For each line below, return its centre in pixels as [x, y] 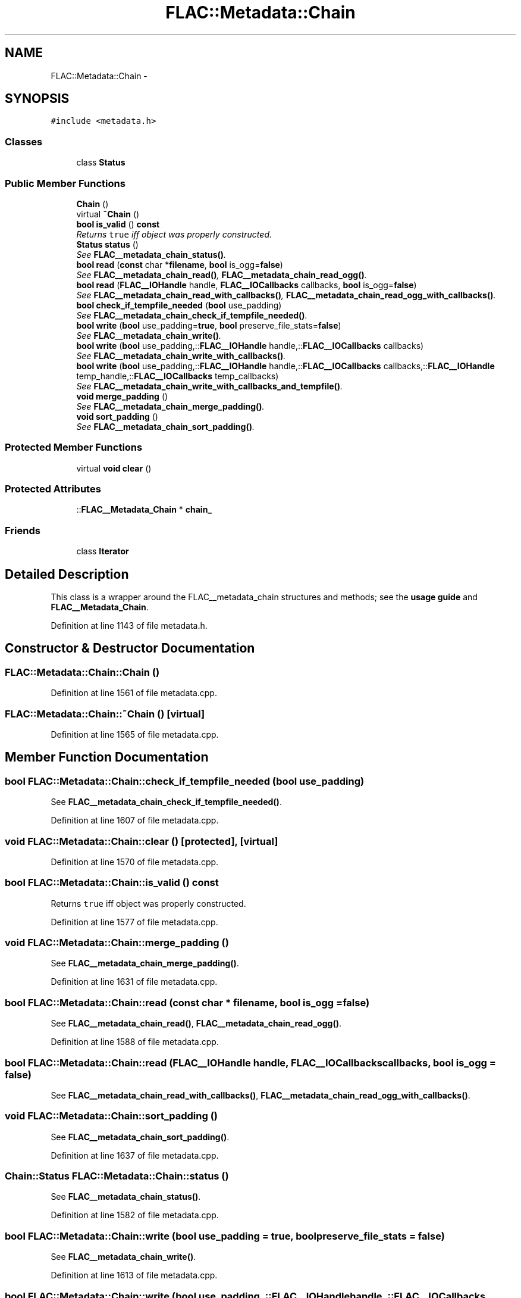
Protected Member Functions [74, 447]
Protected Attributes [53, 489]
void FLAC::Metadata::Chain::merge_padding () [117, 943]
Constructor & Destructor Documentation [130, 648]
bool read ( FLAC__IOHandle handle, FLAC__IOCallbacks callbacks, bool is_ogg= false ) [247, 285]
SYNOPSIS [37, 99]
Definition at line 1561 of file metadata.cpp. [134, 693]
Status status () [107, 244]
